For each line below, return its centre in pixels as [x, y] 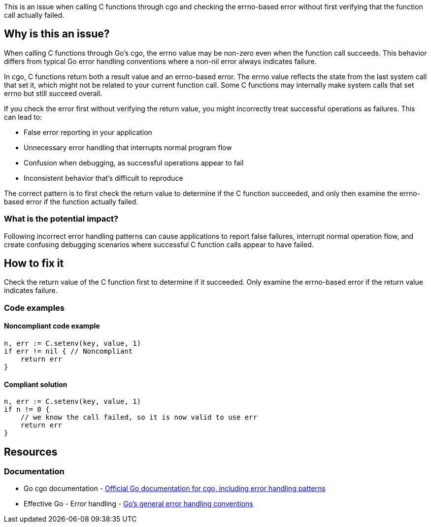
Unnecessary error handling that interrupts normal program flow [128, 147]
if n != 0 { [27, 410]
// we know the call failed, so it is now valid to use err [139, 417]
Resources [31, 452]
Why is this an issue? [57, 34]
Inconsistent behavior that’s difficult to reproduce [103, 178]
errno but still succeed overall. [53, 93]
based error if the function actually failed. [71, 201]
